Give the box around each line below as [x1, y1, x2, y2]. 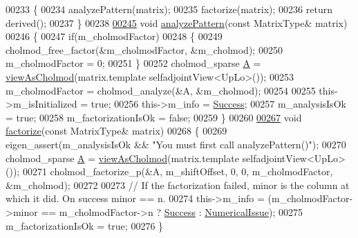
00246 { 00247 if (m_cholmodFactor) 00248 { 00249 [6, 29, 223, 43]
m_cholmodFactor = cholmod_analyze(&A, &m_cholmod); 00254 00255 [6, 83, 316, 97]
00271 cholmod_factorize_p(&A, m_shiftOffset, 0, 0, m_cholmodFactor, [22, 164, 333, 179]
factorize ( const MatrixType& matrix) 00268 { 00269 [6, 123, 227, 138]
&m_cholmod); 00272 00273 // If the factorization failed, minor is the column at [6, 177, 350, 192]
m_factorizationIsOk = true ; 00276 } [6, 218, 164, 232]
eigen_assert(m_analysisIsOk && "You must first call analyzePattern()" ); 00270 [6, 137, 346, 151]
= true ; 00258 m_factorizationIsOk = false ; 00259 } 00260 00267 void [6, 110, 302, 124]
